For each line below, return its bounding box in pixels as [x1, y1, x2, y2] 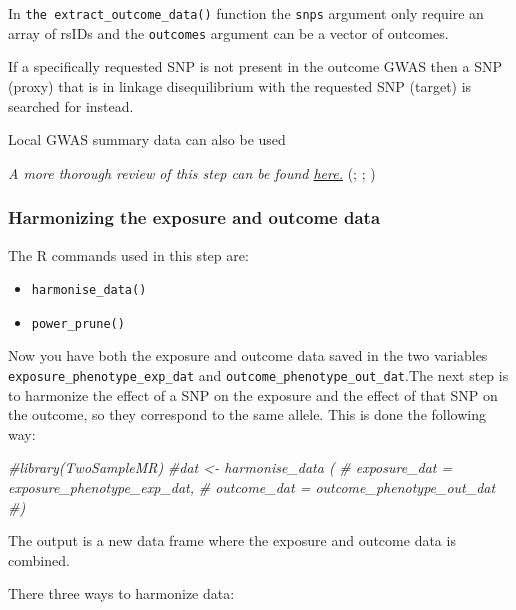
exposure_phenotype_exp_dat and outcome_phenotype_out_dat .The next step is [8, 365, 509, 385]
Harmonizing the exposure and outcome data [8, 205, 381, 230]
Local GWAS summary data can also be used [8, 129, 286, 150]
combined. [8, 549, 70, 570]
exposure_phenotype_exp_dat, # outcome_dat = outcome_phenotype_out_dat [8, 477, 496, 498]
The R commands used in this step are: [8, 244, 249, 265]
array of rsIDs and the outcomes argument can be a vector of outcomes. [8, 22, 449, 43]
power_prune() [31, 316, 125, 331]
